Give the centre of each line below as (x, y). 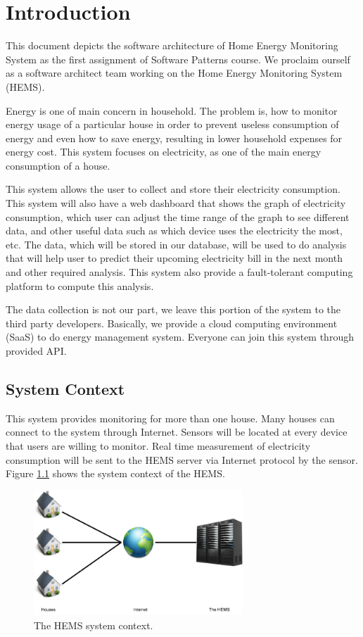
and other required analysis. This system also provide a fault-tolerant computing (179, 272)
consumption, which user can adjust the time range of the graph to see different (178, 216)
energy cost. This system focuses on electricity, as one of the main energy (164, 152)
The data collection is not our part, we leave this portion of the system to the (173, 309)
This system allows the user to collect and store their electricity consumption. (173, 189)
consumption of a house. (58, 165)
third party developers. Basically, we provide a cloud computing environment (172, 323)
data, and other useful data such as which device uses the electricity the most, (174, 231)
